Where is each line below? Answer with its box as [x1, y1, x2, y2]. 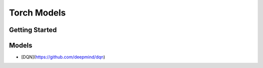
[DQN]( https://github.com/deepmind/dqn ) [21, 54, 106, 60]
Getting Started [9, 26, 57, 34]
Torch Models [9, 7, 66, 18]
